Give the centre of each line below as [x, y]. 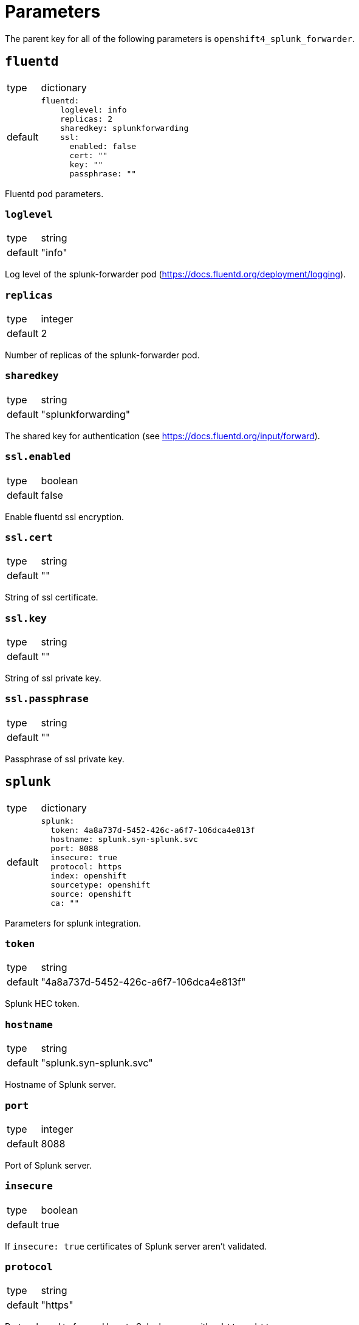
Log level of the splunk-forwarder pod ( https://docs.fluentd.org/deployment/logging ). [176, 274]
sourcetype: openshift [101, 885]
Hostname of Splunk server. [61, 1085]
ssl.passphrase [47, 699]
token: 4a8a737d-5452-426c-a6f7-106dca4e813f [153, 830]
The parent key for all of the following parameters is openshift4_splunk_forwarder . [180, 38]
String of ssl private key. [53, 678]
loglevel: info [93, 110]
